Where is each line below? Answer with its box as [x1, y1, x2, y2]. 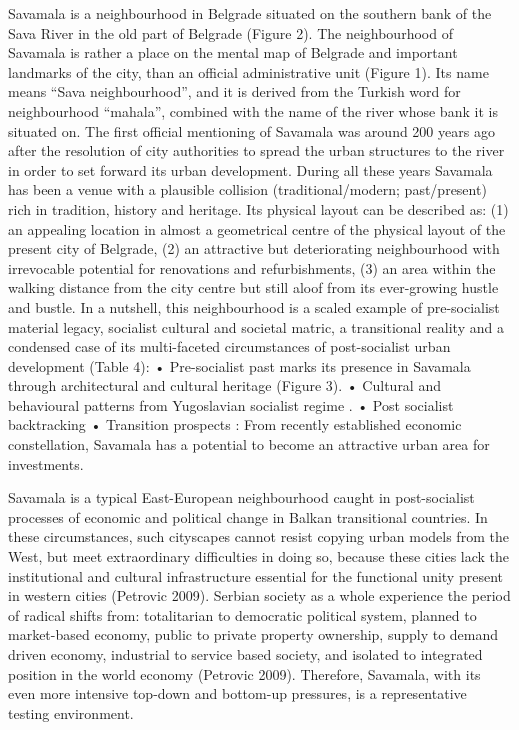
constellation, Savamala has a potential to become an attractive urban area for [8, 434, 490, 455]
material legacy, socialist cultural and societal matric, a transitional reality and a [8, 316, 504, 337]
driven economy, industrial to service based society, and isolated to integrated [8, 644, 483, 664]
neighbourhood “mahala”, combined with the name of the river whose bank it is [8, 100, 498, 121]
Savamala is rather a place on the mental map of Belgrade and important [8, 42, 458, 63]
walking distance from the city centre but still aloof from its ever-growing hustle [8, 277, 499, 298]
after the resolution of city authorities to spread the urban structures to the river [8, 140, 505, 161]
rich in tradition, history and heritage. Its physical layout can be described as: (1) [8, 198, 509, 219]
